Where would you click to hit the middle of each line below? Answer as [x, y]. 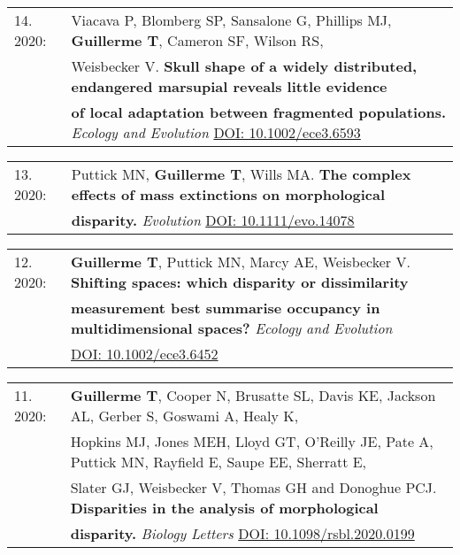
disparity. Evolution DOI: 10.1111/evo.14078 [213, 220]
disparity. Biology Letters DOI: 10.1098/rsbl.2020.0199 [242, 533]
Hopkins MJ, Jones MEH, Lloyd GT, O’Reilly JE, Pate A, [252, 441]
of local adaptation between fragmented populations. [259, 112]
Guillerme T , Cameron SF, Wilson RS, [197, 40]
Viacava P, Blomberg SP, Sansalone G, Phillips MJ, [231, 20]
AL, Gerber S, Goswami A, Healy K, [184, 416]
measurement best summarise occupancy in [226, 308]
